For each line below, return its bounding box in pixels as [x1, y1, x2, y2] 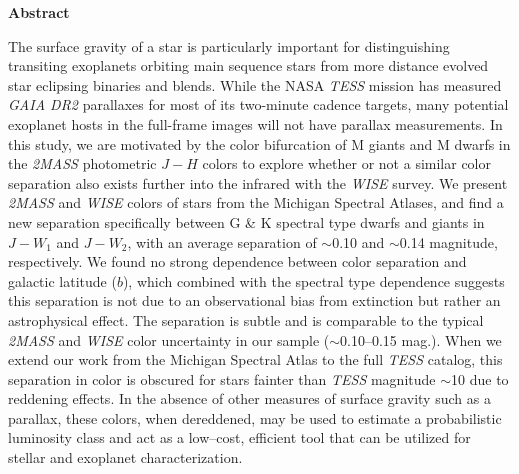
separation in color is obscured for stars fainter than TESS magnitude [8, 368, 436, 389]
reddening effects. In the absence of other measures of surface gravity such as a [8, 388, 491, 409]
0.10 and [332, 231, 385, 252]
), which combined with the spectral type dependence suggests [122, 270, 505, 291]
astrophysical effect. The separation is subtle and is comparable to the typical [8, 309, 484, 330]
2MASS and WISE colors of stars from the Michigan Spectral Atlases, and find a [8, 192, 504, 213]
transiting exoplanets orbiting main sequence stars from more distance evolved [8, 55, 489, 76]
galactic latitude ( [8, 270, 117, 291]
